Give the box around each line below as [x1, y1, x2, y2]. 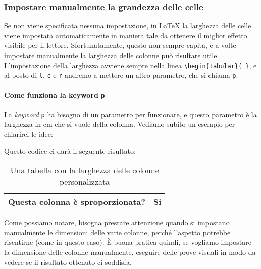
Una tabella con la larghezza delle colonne [10, 164, 159, 176]
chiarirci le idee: [4, 129, 53, 139]
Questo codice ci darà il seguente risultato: [4, 145, 136, 156]
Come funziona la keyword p [4, 89, 105, 100]
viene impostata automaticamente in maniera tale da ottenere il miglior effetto [4, 30, 247, 40]
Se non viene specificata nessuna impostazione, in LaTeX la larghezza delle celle [4, 20, 251, 31]
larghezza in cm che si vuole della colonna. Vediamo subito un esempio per [4, 119, 235, 129]
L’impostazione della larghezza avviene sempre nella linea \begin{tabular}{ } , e [4, 60, 257, 70]
